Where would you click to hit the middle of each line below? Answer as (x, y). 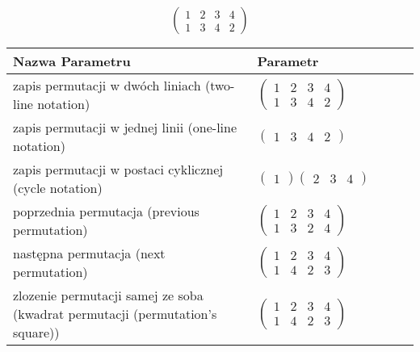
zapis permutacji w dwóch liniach (107, 86)
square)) (36, 333)
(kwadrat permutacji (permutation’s (115, 314)
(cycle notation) (58, 188)
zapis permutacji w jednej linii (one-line (125, 128)
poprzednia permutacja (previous (106, 212)
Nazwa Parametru (72, 61)
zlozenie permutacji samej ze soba (108, 295)
